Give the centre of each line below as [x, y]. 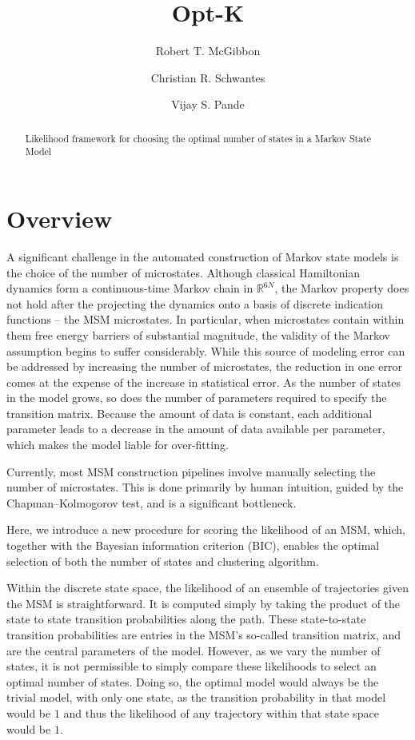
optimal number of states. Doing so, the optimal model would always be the [193, 681]
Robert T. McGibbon [208, 51]
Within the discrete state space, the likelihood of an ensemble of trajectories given [207, 588]
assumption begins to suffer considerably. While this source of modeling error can [206, 350]
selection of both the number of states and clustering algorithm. [163, 561]
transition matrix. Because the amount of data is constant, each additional [190, 413]
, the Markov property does [342, 288]
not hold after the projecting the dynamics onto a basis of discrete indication [195, 303]
